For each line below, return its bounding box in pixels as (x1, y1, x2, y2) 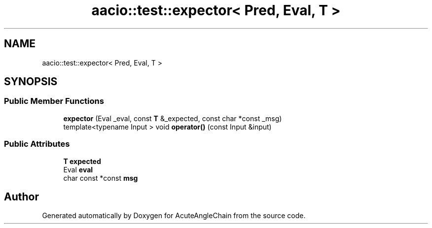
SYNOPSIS (4, 75, 58, 88)
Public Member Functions (4, 96, 104, 106)
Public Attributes (4, 139, 70, 149)
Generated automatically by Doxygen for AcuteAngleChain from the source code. (42, 211, 306, 220)
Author (4, 190, 39, 203)
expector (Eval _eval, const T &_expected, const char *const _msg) (63, 114, 282, 123)
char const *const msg (63, 173, 138, 182)
